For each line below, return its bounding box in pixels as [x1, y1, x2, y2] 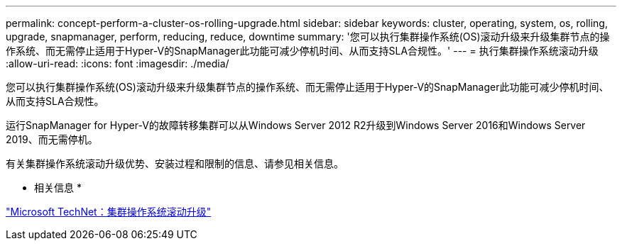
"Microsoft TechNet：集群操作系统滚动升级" [6, 206, 212, 218]
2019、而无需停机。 [6, 133, 98, 145]
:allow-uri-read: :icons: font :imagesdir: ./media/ [6, 57, 229, 69]
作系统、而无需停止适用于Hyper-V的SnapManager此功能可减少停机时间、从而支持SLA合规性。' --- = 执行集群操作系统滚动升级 [6, 45, 599, 57]
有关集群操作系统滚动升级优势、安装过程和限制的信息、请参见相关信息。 [6, 157, 344, 169]
